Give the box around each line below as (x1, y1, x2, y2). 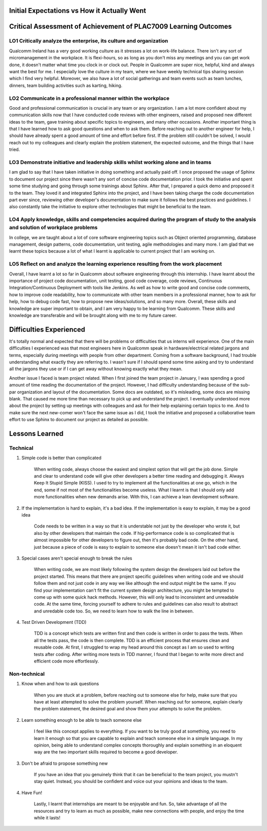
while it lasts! (34, 815, 61, 821)
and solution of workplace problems (9, 224, 98, 231)
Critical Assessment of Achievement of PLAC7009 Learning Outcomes (9, 22, 232, 31)
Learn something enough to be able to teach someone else (21, 717, 142, 723)
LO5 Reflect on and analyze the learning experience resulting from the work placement (9, 261, 222, 267)
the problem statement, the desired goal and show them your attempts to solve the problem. (34, 706, 222, 712)
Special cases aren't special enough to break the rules (21, 555, 133, 561)
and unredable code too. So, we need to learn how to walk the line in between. (34, 608, 194, 614)
